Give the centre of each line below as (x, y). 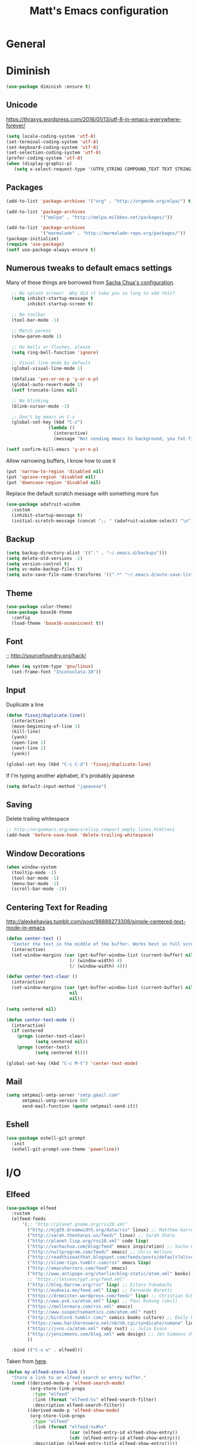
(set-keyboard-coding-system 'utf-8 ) (52, 147)
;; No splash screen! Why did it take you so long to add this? (93, 293)
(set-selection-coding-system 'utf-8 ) (54, 153)
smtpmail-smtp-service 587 (55, 1101)
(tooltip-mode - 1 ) (34, 872)
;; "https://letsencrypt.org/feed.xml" (76, 1279)
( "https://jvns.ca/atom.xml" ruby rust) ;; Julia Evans (97, 1328)
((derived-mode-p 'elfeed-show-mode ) (73, 1411)
